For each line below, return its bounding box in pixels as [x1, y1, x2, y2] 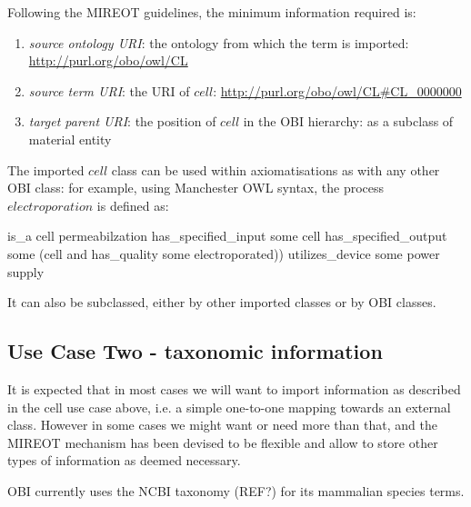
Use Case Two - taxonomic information [7, 337, 383, 365]
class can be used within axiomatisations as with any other [111, 160, 440, 179]
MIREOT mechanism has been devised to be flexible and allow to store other [7, 432, 438, 452]
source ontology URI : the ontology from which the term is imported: [28, 33, 409, 52]
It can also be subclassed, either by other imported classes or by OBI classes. [7, 293, 436, 312]
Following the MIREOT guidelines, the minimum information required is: [7, 3, 416, 21]
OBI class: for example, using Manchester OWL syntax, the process [7, 178, 385, 197]
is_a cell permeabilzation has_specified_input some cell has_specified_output [7, 226, 447, 245]
